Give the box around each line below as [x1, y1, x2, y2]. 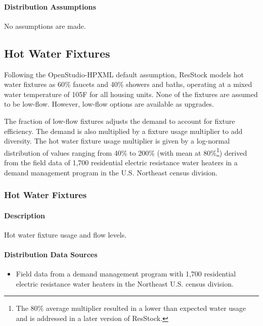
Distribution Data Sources [4, 249, 98, 260]
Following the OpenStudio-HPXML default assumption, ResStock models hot [4, 69, 244, 79]
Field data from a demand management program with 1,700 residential [16, 268, 236, 279]
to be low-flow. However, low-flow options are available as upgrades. [4, 99, 214, 109]
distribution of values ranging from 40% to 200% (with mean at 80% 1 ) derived [4, 146, 247, 158]
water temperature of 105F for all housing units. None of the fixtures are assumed [4, 88, 258, 99]
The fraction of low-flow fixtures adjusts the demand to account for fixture [4, 115, 235, 126]
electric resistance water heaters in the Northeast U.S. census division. [16, 278, 234, 289]
